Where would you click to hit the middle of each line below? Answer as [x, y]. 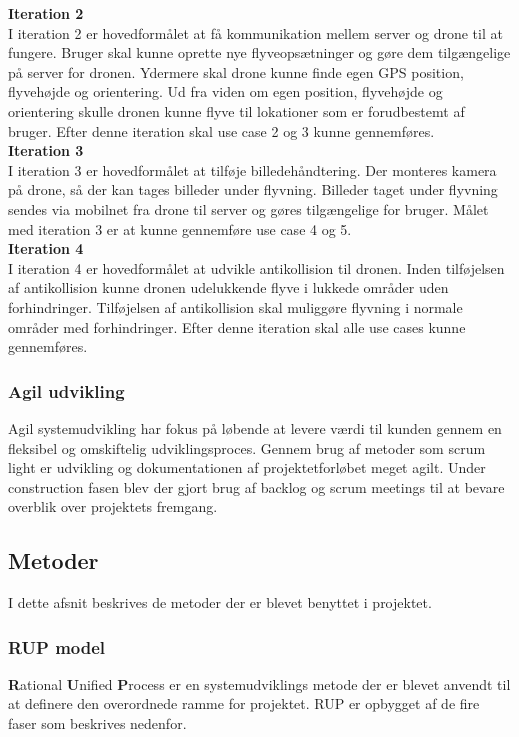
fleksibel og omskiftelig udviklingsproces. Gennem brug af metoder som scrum [247, 447]
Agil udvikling [66, 390]
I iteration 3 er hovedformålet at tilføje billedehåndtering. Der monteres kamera [252, 169]
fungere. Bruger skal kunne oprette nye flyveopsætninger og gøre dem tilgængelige [259, 52]
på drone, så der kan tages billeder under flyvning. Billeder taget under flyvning [253, 189]
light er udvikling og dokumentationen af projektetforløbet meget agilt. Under [247, 467]
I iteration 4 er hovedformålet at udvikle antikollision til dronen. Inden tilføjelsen [256, 267]
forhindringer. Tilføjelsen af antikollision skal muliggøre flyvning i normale [235, 306]
